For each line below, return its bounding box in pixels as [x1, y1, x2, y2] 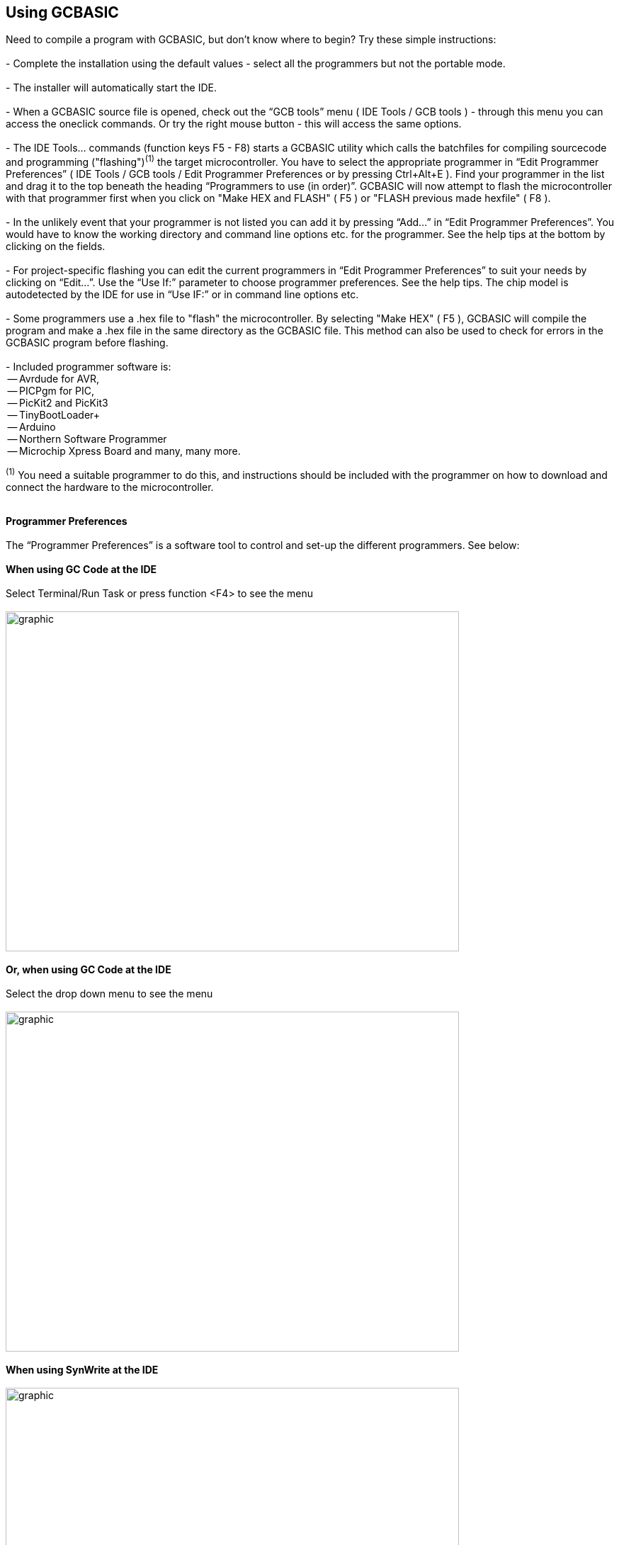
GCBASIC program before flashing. [6, 336, 169, 349]
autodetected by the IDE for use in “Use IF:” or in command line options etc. [6, 288, 359, 301]
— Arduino [7, 421, 56, 434]
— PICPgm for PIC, [7, 385, 95, 397]
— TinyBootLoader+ [7, 409, 101, 421]
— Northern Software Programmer [7, 433, 167, 446]
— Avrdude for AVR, [7, 373, 100, 385]
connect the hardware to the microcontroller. [6, 480, 214, 493]
